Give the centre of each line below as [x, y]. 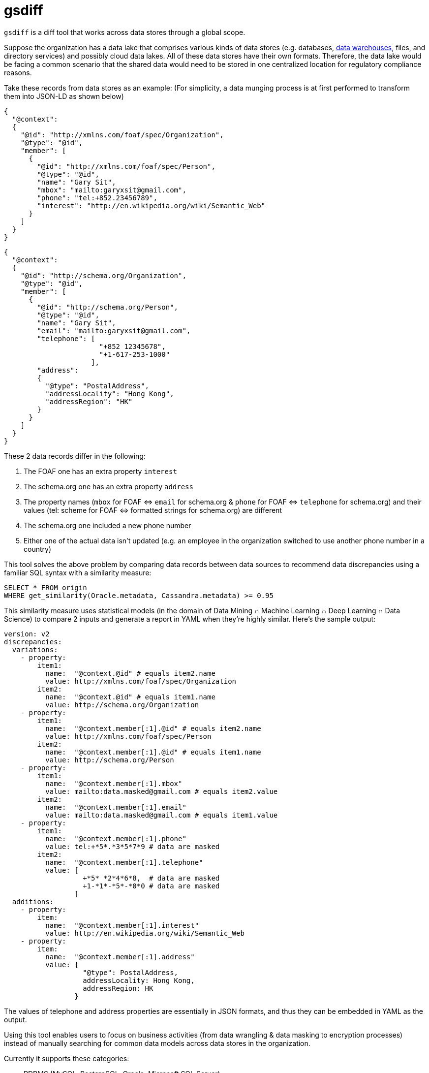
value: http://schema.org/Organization [122, 705]
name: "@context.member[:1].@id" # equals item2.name [153, 728]
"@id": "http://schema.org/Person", [108, 307]
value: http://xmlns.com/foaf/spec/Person [128, 736]
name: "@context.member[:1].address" [120, 957]
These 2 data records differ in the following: [75, 456]
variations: [35, 649]
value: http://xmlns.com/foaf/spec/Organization [141, 681]
